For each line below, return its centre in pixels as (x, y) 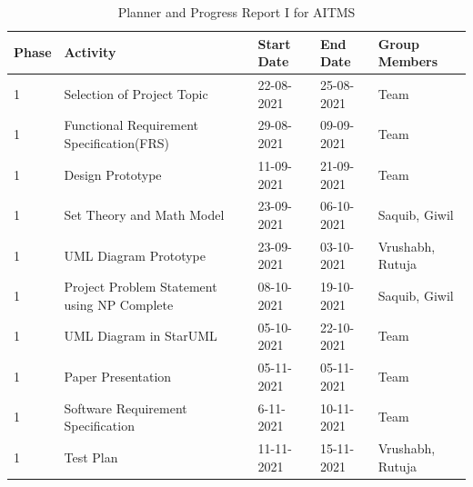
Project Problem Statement (141, 287)
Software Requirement (126, 407)
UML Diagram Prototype (135, 255)
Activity (90, 52)
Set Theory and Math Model (144, 215)
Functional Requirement (131, 125)
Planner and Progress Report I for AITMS (236, 12)
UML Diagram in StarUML (141, 336)
